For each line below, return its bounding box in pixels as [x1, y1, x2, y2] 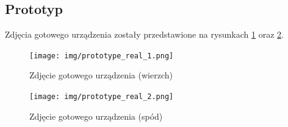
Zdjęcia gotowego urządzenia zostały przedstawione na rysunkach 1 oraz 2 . [5, 28, 284, 41]
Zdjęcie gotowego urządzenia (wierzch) [29, 69, 173, 81]
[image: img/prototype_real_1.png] [29, 51, 174, 60]
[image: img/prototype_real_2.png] [29, 92, 174, 101]
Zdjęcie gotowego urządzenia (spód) [29, 109, 163, 122]
